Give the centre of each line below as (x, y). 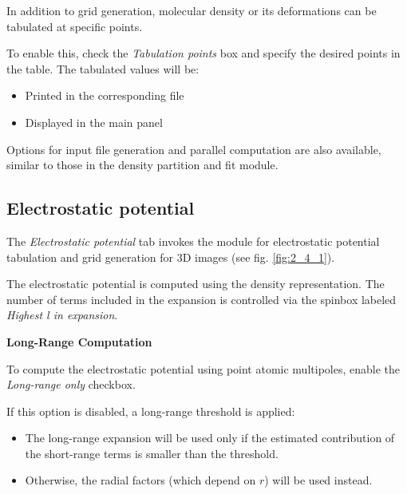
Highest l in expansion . (62, 315)
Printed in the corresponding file (105, 95)
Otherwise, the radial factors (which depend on (140, 480)
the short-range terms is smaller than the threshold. (152, 453)
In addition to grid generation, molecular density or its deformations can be (192, 10)
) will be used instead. (318, 480)
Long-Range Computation (79, 341)
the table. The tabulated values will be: (103, 68)
